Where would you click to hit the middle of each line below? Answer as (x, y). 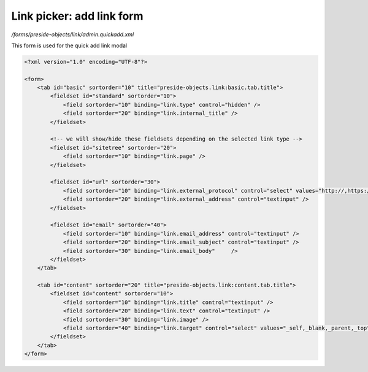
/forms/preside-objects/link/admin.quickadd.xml (73, 34)
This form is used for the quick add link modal (69, 45)
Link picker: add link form (77, 16)
